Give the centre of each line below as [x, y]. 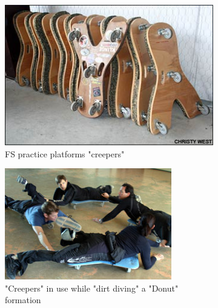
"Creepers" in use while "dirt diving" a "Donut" [92, 288]
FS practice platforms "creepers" [65, 153]
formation [23, 300]
